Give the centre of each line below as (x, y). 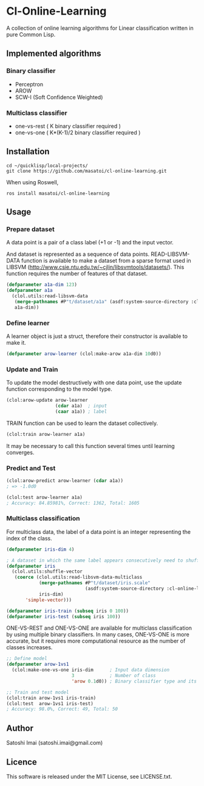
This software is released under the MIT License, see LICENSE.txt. (89, 776)
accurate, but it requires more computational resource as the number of (96, 641)
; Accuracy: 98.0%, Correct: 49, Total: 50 (62, 709)
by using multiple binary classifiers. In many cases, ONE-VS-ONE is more (98, 635)
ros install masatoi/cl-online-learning (58, 193)
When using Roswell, (32, 182)
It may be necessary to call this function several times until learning (90, 446)
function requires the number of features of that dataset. (77, 274)
